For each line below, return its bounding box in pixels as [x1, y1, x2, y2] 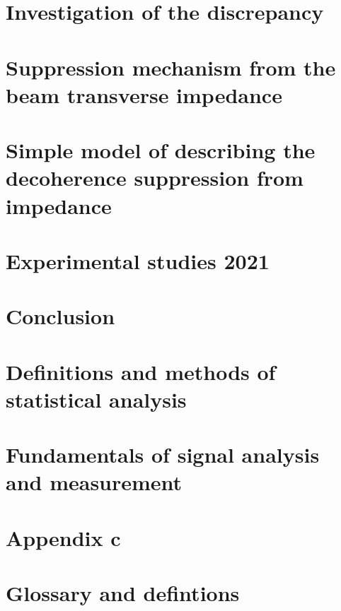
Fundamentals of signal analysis [6, 440, 320, 469]
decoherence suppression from [6, 163, 304, 192]
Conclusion [6, 302, 115, 331]
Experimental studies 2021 [6, 246, 270, 275]
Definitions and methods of [6, 357, 276, 386]
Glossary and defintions [6, 579, 240, 607]
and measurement [6, 468, 183, 497]
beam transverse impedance [6, 80, 282, 109]
